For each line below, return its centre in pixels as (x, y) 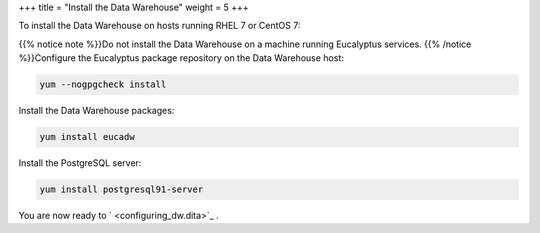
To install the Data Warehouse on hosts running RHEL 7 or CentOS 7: (159, 26)
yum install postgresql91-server (121, 189)
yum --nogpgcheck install (103, 84)
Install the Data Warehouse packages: (96, 111)
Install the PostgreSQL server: (80, 163)
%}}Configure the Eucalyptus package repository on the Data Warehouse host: (181, 58)
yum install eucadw (87, 137)
